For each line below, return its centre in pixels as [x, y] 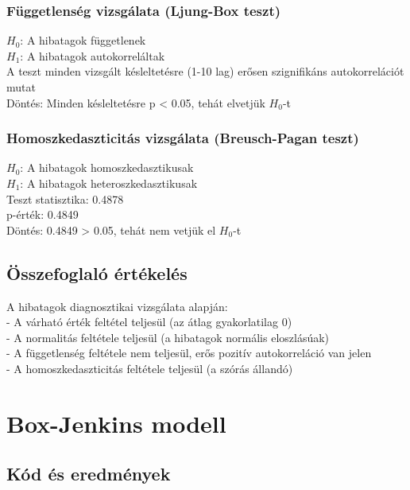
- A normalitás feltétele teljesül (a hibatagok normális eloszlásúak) [168, 337]
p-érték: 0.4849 [43, 214]
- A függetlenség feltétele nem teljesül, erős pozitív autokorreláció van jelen [189, 353]
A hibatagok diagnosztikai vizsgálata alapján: [117, 306]
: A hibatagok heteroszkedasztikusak [109, 183]
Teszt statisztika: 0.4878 [65, 198]
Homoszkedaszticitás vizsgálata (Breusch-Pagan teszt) [183, 138]
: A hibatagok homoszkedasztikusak [107, 167]
